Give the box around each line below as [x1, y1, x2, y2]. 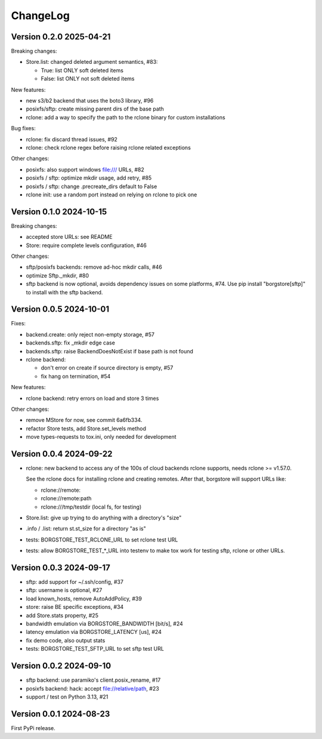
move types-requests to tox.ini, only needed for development [26, 433, 177, 441]
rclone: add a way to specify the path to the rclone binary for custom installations [26, 113, 226, 121]
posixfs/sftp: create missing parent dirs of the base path [26, 105, 164, 113]
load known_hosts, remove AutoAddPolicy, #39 [26, 595, 143, 602]
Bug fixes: [11, 125, 36, 132]
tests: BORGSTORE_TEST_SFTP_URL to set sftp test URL [26, 645, 164, 652]
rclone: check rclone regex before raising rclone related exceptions [26, 144, 191, 151]
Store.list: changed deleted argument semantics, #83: [26, 58, 158, 66]
